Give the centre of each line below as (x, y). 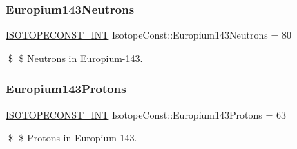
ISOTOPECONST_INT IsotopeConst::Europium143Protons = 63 (146, 114)
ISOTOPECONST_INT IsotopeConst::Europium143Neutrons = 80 (148, 35)
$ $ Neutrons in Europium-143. (75, 58)
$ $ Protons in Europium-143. (73, 138)
